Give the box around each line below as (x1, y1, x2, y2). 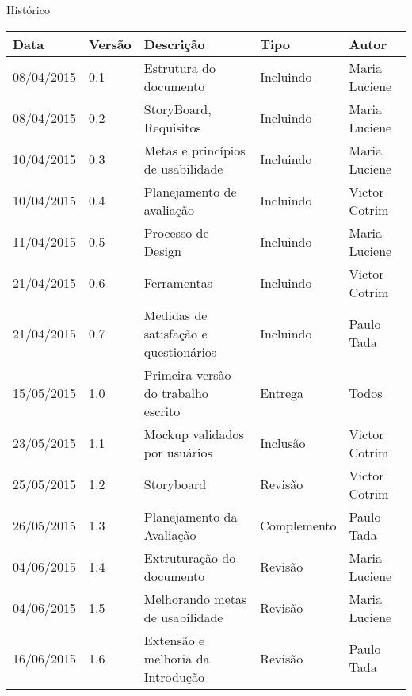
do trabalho (143, 383, 208, 402)
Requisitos (143, 117, 201, 136)
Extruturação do (143, 548, 236, 567)
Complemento (260, 516, 337, 535)
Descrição (143, 34, 205, 53)
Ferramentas (143, 273, 212, 293)
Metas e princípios (143, 140, 246, 159)
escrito (143, 401, 181, 420)
